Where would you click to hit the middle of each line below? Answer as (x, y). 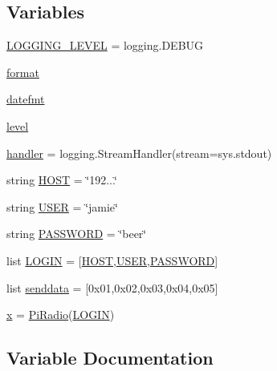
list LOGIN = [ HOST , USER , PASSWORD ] (112, 260)
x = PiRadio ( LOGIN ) (61, 315)
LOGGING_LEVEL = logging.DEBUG (105, 45)
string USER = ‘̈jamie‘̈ (62, 206)
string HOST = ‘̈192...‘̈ (62, 180)
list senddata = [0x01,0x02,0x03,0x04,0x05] (112, 287)
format (23, 72)
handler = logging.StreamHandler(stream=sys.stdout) (139, 153)
